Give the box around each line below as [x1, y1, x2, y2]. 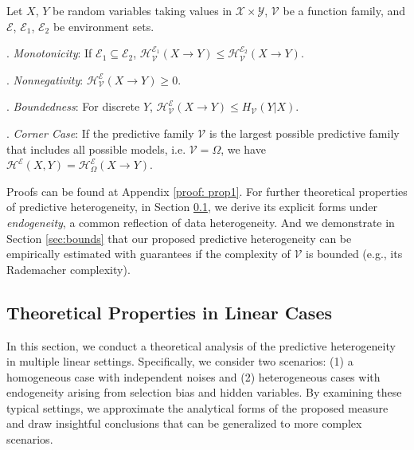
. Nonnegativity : [6, 71, 84, 88]
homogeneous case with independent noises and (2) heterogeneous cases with [6, 368, 381, 385]
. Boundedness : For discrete [6, 98, 140, 115]
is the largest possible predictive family [209, 124, 400, 141]
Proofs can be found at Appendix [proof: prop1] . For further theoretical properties [6, 182, 408, 199]
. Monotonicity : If [6, 45, 92, 61]
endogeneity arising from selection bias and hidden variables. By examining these [6, 384, 402, 401]
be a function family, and [283, 2, 406, 18]
